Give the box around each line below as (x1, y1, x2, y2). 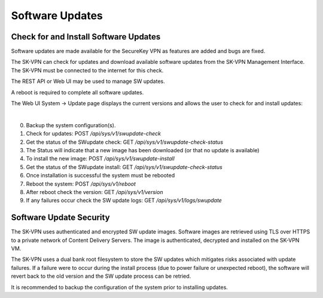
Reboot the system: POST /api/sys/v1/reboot (26, 180, 136, 188)
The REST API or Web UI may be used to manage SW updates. (11, 78, 165, 85)
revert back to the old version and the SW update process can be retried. (11, 272, 191, 280)
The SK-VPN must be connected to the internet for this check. (11, 66, 164, 74)
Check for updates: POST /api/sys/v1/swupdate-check (26, 130, 161, 137)
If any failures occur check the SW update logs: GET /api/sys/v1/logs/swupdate (26, 197, 223, 204)
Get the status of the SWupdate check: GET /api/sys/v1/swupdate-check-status (26, 138, 224, 146)
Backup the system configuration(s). (26, 121, 116, 128)
